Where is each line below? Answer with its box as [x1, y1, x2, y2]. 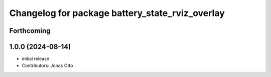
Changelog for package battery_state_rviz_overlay [9, 7, 225, 18]
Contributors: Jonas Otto [22, 62, 73, 68]
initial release [22, 55, 50, 62]
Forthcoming [9, 26, 51, 35]
